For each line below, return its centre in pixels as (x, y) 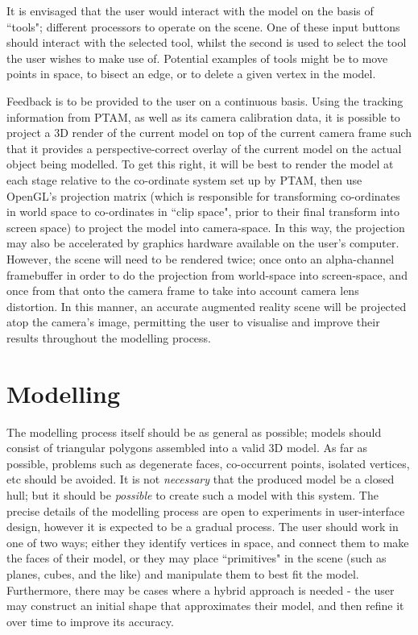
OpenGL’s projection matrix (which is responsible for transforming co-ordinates (203, 195)
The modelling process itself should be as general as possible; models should (194, 432)
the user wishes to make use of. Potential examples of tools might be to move (197, 58)
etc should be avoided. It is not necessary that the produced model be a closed (201, 479)
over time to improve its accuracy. (90, 621)
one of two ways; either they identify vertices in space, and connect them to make (208, 542)
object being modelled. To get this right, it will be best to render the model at (200, 164)
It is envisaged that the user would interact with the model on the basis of (190, 10)
